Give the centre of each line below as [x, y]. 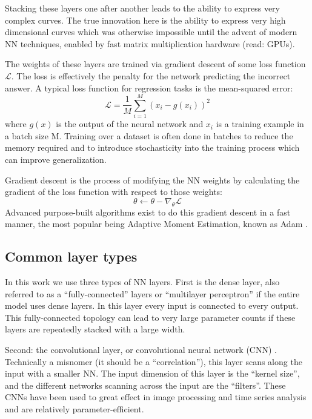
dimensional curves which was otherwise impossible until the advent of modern [151, 32]
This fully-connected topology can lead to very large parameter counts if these [150, 317]
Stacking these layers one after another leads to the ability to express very [142, 8]
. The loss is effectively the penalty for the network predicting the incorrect [151, 75]
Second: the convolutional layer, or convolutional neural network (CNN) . [141, 349]
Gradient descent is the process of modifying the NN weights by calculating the [152, 180]
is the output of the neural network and [130, 124]
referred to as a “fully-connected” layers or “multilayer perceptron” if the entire [152, 293]
